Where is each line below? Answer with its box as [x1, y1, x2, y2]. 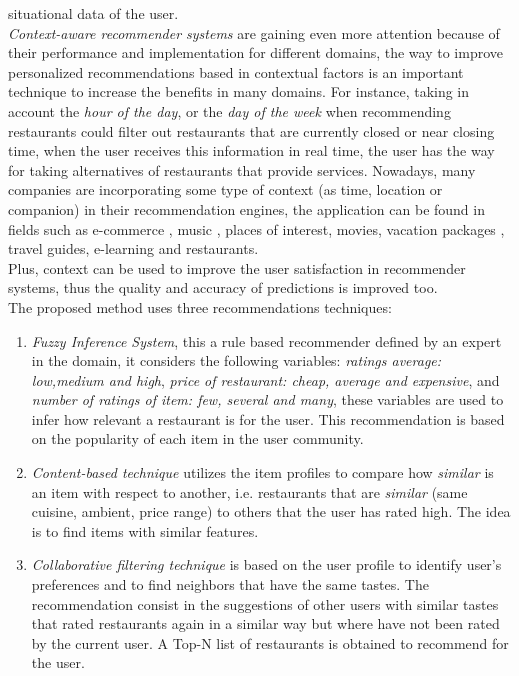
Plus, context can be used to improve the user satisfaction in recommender [8, 257, 466, 278]
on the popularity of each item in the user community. [31, 428, 364, 449]
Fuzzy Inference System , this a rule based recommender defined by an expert [31, 330, 502, 351]
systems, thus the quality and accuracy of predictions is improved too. [8, 277, 438, 298]
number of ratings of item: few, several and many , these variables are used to [31, 389, 504, 410]
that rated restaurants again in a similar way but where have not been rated [31, 613, 500, 634]
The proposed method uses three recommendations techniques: [8, 296, 392, 317]
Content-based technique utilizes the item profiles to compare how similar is [31, 462, 494, 483]
